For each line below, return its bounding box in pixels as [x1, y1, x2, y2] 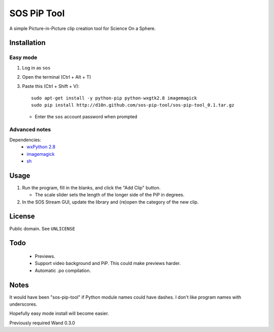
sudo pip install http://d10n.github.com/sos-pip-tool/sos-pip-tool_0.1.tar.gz [31, 102, 234, 108]
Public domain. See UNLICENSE [9, 225, 76, 231]
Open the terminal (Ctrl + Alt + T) [22, 74, 91, 80]
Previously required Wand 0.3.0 [9, 320, 76, 326]
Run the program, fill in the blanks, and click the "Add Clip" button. [22, 184, 161, 190]
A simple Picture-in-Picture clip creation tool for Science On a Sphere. [9, 25, 156, 31]
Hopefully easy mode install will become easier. [9, 310, 109, 317]
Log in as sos [22, 64, 51, 71]
